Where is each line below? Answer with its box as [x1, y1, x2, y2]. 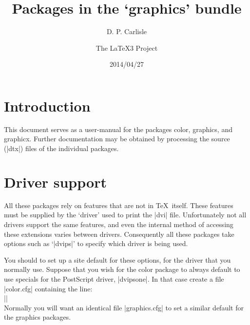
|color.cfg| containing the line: [4, 283, 93, 293]
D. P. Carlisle [106, 26, 147, 37]
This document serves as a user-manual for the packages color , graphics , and [4, 124, 232, 134]
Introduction [4, 96, 91, 115]
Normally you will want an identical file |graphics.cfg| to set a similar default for [4, 302, 244, 312]
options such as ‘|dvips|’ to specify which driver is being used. [4, 238, 188, 249]
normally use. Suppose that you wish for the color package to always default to [4, 264, 240, 274]
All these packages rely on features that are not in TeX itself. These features [4, 200, 233, 210]
